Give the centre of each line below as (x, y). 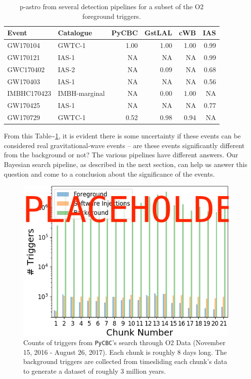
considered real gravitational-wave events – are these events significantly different (124, 145)
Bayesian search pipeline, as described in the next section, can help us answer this (126, 164)
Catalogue (75, 33)
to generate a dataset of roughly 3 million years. (95, 371)
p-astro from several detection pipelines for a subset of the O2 (111, 6)
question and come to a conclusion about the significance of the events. (110, 174)
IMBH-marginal (81, 93)
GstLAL (158, 33)
